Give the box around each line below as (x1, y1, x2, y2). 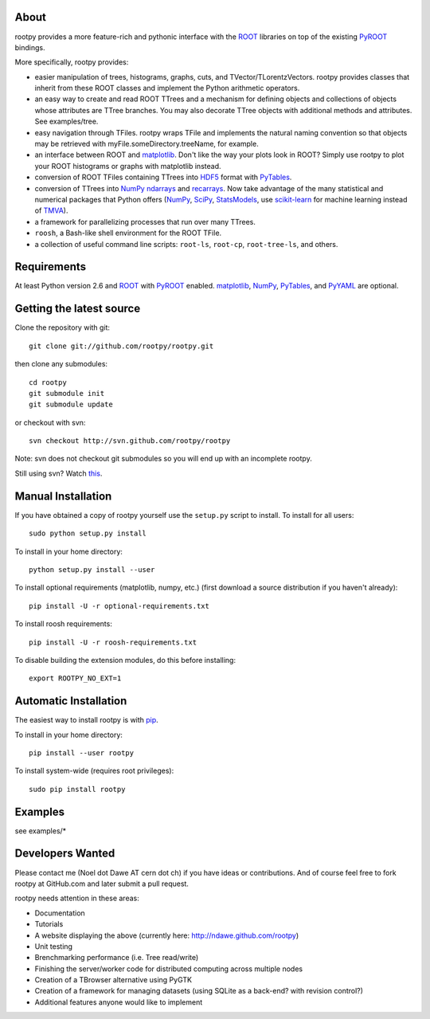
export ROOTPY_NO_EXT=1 (29, 674, 122, 683)
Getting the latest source (14, 302, 141, 315)
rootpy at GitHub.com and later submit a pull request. (14, 879, 189, 888)
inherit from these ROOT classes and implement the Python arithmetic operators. (34, 84, 300, 93)
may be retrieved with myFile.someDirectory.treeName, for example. (34, 139, 259, 149)
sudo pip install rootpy (29, 785, 126, 794)
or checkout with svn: (14, 417, 86, 427)
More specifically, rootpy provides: (14, 57, 129, 67)
